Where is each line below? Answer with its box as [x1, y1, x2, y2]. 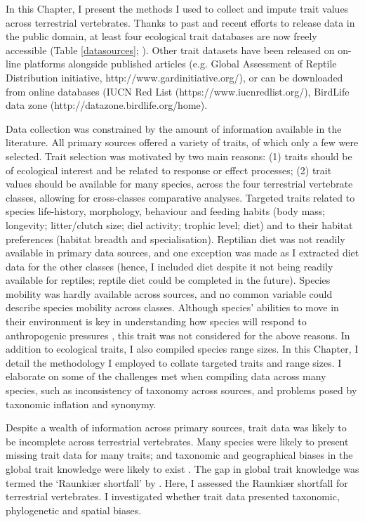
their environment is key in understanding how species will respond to [6, 314, 307, 329]
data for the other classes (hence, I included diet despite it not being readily [6, 259, 333, 273]
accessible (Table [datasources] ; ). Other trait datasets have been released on [6, 42, 335, 57]
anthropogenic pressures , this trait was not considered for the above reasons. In [6, 327, 350, 342]
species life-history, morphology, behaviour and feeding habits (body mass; [6, 204, 326, 218]
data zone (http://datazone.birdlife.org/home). [6, 98, 208, 112]
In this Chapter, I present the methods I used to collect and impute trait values [6, 1, 349, 15]
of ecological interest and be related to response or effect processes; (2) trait [6, 162, 332, 177]
